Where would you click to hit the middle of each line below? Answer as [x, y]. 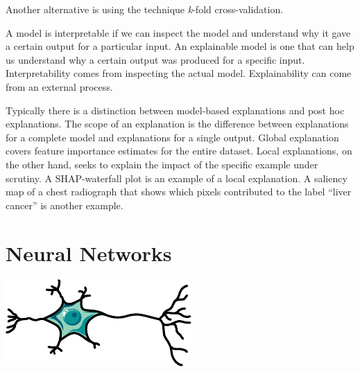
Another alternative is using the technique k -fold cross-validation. [145, 9]
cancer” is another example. [65, 205]
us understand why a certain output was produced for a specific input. [155, 59]
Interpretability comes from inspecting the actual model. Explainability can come [179, 73]
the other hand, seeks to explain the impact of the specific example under [162, 164]
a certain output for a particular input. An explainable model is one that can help [180, 46]
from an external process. [59, 86]
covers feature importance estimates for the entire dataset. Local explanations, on [179, 151]
